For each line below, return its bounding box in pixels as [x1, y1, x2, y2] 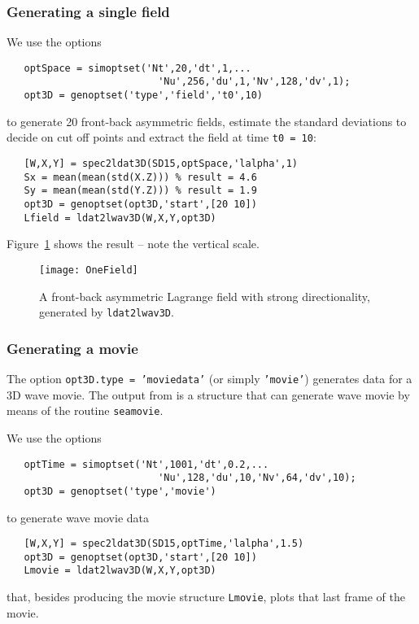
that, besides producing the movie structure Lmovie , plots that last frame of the [7, 588, 405, 605]
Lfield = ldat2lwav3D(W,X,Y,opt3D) [24, 212, 216, 224]
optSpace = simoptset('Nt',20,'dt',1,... [24, 62, 251, 74]
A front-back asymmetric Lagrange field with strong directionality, [39, 287, 370, 304]
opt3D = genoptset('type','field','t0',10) [24, 89, 263, 102]
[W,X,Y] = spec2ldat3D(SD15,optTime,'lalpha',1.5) [24, 538, 304, 550]
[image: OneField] [39, 264, 138, 276]
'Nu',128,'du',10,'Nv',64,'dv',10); [158, 472, 356, 484]
